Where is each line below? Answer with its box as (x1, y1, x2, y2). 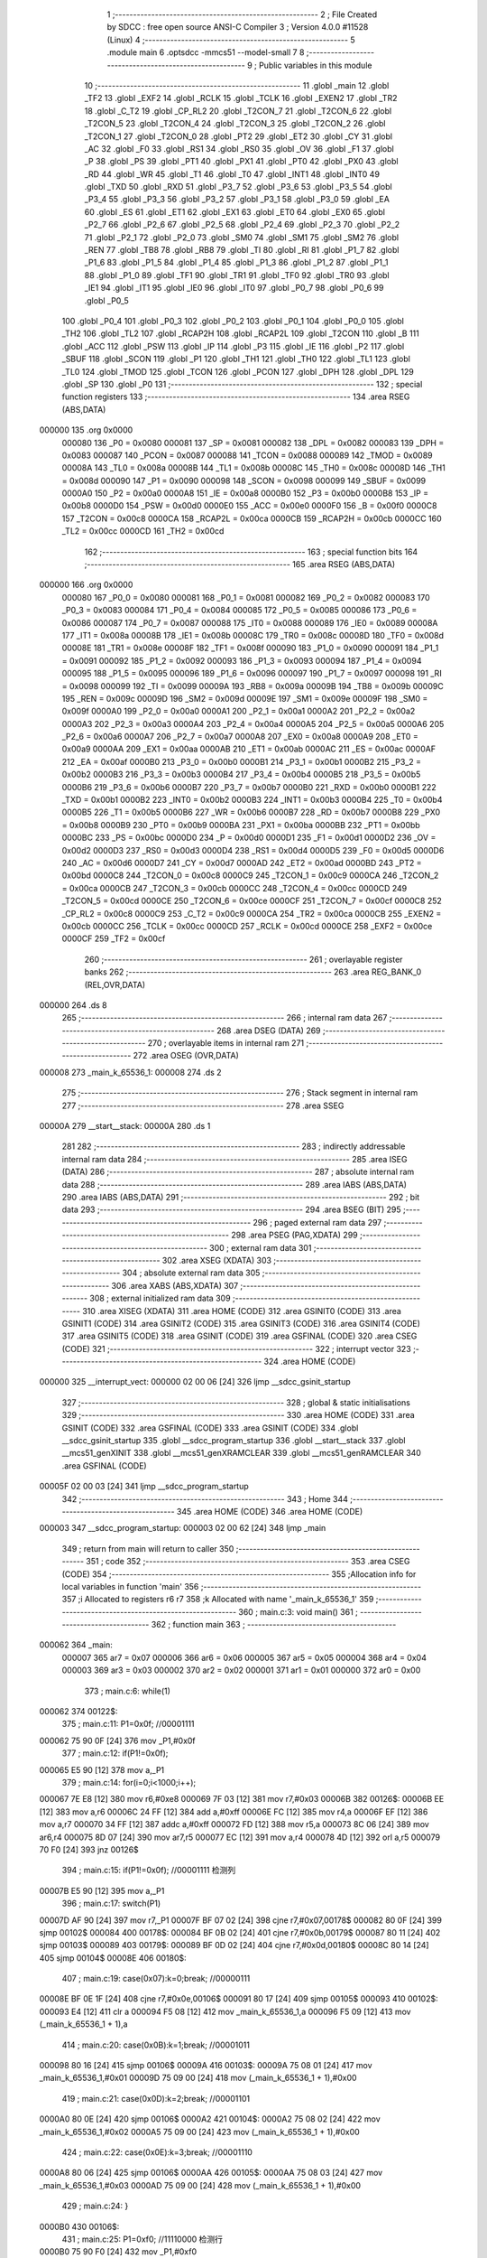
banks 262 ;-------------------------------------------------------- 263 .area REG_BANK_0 (84, 966, 422, 977)
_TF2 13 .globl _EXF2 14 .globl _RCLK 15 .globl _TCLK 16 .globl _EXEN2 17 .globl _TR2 (84, 93, 398, 104)
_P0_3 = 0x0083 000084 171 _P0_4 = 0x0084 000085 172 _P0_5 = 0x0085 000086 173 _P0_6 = (61, 605, 418, 616)
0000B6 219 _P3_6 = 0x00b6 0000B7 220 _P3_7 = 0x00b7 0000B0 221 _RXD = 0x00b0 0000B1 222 (61, 781, 436, 792)
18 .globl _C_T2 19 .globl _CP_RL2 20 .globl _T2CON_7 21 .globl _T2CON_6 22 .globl (84, 105, 392, 117)
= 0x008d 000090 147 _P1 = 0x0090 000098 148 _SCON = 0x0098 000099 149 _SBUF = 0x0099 (61, 475, 427, 486)
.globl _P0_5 (84, 294, 130, 306)
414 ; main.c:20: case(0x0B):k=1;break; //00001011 (61, 2039, 250, 2050)
